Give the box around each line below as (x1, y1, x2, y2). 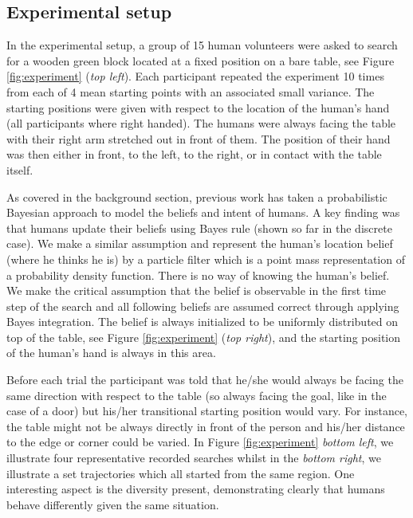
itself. (6, 161, 33, 178)
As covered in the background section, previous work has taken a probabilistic (6, 188, 387, 205)
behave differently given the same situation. (6, 496, 219, 512)
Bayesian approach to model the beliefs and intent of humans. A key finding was (6, 204, 400, 221)
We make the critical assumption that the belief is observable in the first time (6, 282, 387, 299)
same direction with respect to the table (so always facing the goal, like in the (6, 387, 387, 403)
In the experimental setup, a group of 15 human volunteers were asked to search (6, 37, 398, 53)
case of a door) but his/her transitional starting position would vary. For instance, (6, 402, 408, 419)
